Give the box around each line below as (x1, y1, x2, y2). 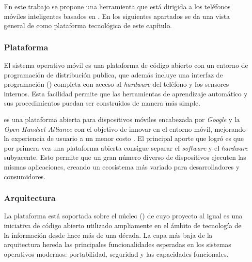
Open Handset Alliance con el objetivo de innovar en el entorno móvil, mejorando (4, 123, 246, 134)
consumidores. (4, 171, 46, 181)
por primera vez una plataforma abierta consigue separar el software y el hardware (4, 142, 248, 153)
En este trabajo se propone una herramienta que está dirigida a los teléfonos (4, 1, 231, 11)
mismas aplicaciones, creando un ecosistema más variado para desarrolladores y (4, 161, 240, 171)
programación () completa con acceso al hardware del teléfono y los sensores (4, 79, 229, 89)
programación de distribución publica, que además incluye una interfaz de (4, 69, 223, 79)
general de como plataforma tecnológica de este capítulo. (4, 20, 172, 31)
